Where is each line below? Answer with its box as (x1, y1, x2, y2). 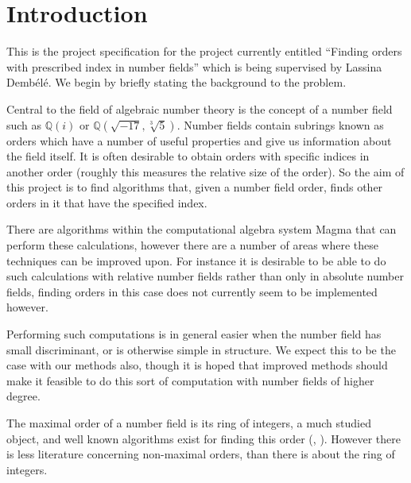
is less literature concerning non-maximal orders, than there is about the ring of (6, 446, 395, 462)
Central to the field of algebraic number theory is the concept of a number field (6, 100, 393, 117)
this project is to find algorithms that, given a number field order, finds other (6, 179, 383, 195)
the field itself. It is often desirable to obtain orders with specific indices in (6, 148, 370, 164)
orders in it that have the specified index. (6, 194, 207, 211)
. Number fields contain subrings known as (176, 116, 384, 133)
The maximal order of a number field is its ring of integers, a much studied (6, 415, 371, 431)
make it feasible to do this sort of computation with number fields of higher (6, 372, 374, 388)
